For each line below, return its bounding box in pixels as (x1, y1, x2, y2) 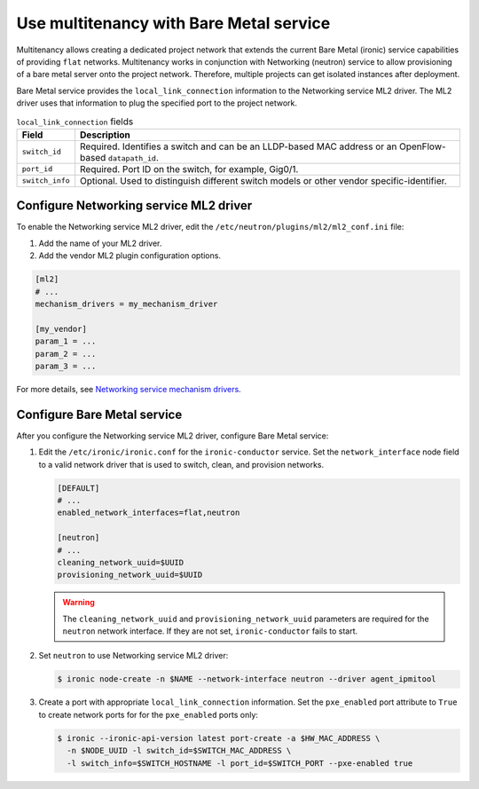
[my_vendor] (35, 324, 88, 334)
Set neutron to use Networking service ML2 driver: (38, 651, 229, 661)
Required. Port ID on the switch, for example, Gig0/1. (80, 162, 299, 175)
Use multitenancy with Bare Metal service (16, 13, 331, 33)
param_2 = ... (35, 349, 97, 359)
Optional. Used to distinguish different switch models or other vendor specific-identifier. (80, 174, 447, 186)
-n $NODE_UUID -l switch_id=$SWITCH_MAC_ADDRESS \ (67, 746, 292, 756)
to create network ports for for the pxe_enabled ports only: (38, 709, 259, 720)
